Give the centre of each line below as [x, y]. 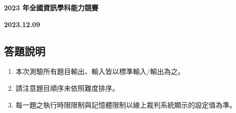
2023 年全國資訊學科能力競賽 [51, 7]
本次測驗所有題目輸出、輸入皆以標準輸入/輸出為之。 [100, 71]
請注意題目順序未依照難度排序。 [67, 88]
